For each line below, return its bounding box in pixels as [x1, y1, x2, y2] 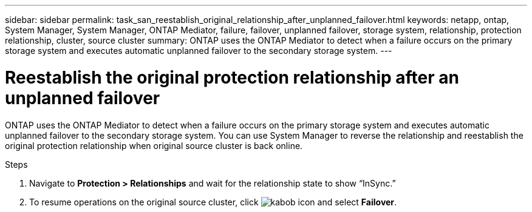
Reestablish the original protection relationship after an [5, 67, 459, 88]
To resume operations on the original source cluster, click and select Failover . [29, 196, 397, 207]
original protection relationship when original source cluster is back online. [5, 140, 303, 151]
